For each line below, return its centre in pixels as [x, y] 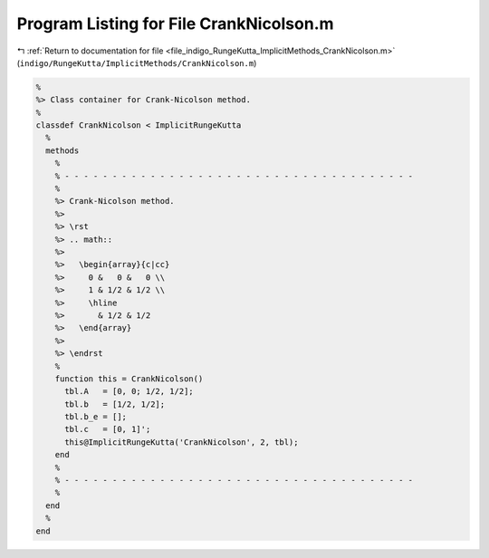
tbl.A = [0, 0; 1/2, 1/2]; [129, 391]
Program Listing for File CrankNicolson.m [175, 24]
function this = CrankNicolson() [129, 379]
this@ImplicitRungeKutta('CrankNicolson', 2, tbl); [182, 442]
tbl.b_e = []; [96, 417]
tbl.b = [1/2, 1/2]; [115, 404]
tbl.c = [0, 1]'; [108, 429]
